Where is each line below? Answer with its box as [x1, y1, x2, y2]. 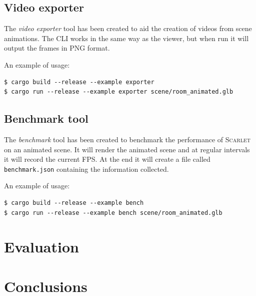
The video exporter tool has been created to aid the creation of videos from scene [4, 23, 252, 34]
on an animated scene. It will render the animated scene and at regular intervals [4, 144, 250, 154]
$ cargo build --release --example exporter [4, 78, 154, 86]
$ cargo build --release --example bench [4, 199, 144, 206]
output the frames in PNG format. [4, 43, 110, 53]
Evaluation [4, 236, 79, 257]
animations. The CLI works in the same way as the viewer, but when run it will [4, 33, 249, 43]
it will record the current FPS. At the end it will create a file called [4, 154, 210, 164]
